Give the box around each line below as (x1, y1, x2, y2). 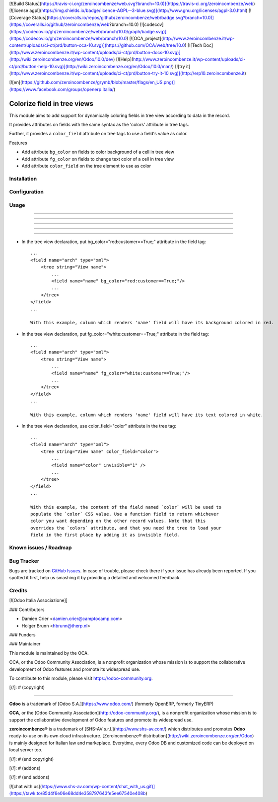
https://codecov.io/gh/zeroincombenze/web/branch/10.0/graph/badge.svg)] (10, 28, 167, 34)
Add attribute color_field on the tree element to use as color (21, 163, 151, 169)
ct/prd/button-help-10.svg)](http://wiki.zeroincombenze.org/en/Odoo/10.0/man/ (9, 63, 172, 69)
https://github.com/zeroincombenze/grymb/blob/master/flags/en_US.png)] (21, 80, 175, 86)
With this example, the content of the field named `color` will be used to (30, 504, 222, 510)
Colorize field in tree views (9, 99, 94, 108)
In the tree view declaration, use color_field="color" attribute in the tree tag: (21, 423, 176, 429)
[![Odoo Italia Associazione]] (9, 597, 68, 604)
